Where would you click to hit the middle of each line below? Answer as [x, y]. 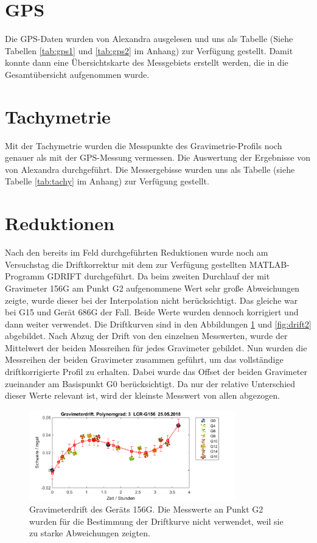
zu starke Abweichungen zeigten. [90, 533]
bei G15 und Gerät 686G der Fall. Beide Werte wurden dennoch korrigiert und [152, 312]
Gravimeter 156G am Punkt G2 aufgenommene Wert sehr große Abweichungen [152, 288]
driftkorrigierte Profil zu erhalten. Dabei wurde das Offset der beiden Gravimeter [156, 372]
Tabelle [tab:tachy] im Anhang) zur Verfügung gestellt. [107, 181]
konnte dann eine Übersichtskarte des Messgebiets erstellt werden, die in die [147, 62]
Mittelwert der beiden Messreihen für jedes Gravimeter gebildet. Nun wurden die [156, 347]
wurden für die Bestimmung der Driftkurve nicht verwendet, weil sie [156, 521]
